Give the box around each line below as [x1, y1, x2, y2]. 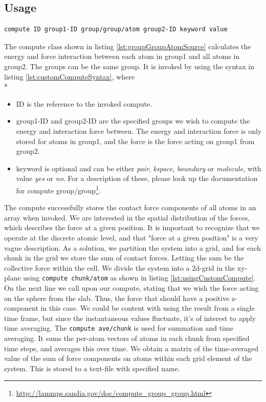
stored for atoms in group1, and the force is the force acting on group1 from [16, 135, 255, 146]
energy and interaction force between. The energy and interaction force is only [16, 125, 262, 136]
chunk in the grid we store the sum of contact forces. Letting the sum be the [4, 252, 244, 263]
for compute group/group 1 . [16, 183, 101, 195]
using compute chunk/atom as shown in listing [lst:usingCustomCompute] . [23, 272, 256, 283]
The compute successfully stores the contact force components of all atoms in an [4, 202, 256, 213]
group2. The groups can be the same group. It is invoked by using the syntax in [4, 61, 254, 71]
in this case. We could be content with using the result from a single [40, 303, 255, 313]
